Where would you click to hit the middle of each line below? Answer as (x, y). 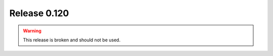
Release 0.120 (39, 13)
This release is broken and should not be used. (72, 40)
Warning (32, 31)
